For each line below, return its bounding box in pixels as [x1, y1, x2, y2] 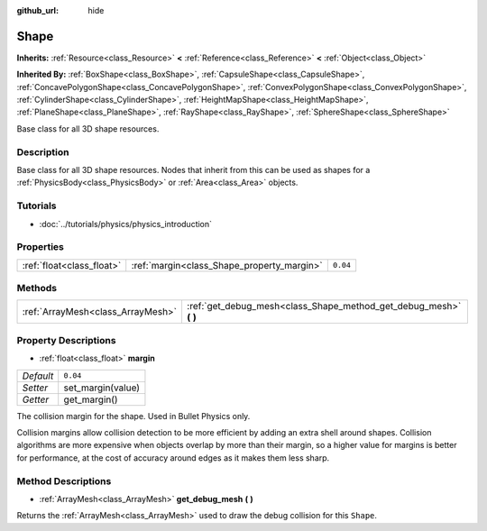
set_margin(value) [63, 381, 140, 394]
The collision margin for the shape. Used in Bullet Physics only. [16, 410, 251, 421]
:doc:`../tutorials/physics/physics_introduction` [39, 218, 212, 229]
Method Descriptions [16, 474, 112, 487]
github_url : [16, 5, 59, 15]
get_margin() [63, 393, 118, 406]
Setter [22, 381, 49, 394]
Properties [16, 241, 65, 253]
